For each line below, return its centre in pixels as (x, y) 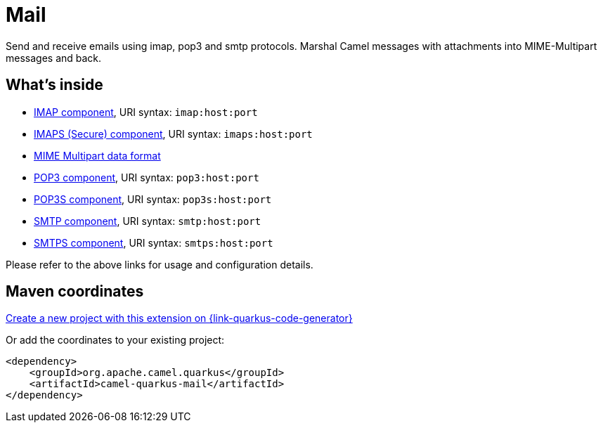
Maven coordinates (75, 292)
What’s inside (54, 85)
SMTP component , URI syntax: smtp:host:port (148, 221)
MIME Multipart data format (97, 155)
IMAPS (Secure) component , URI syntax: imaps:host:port (173, 134)
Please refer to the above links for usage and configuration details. (160, 264)
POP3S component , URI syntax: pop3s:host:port (153, 199)
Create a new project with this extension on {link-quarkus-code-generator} (179, 318)
